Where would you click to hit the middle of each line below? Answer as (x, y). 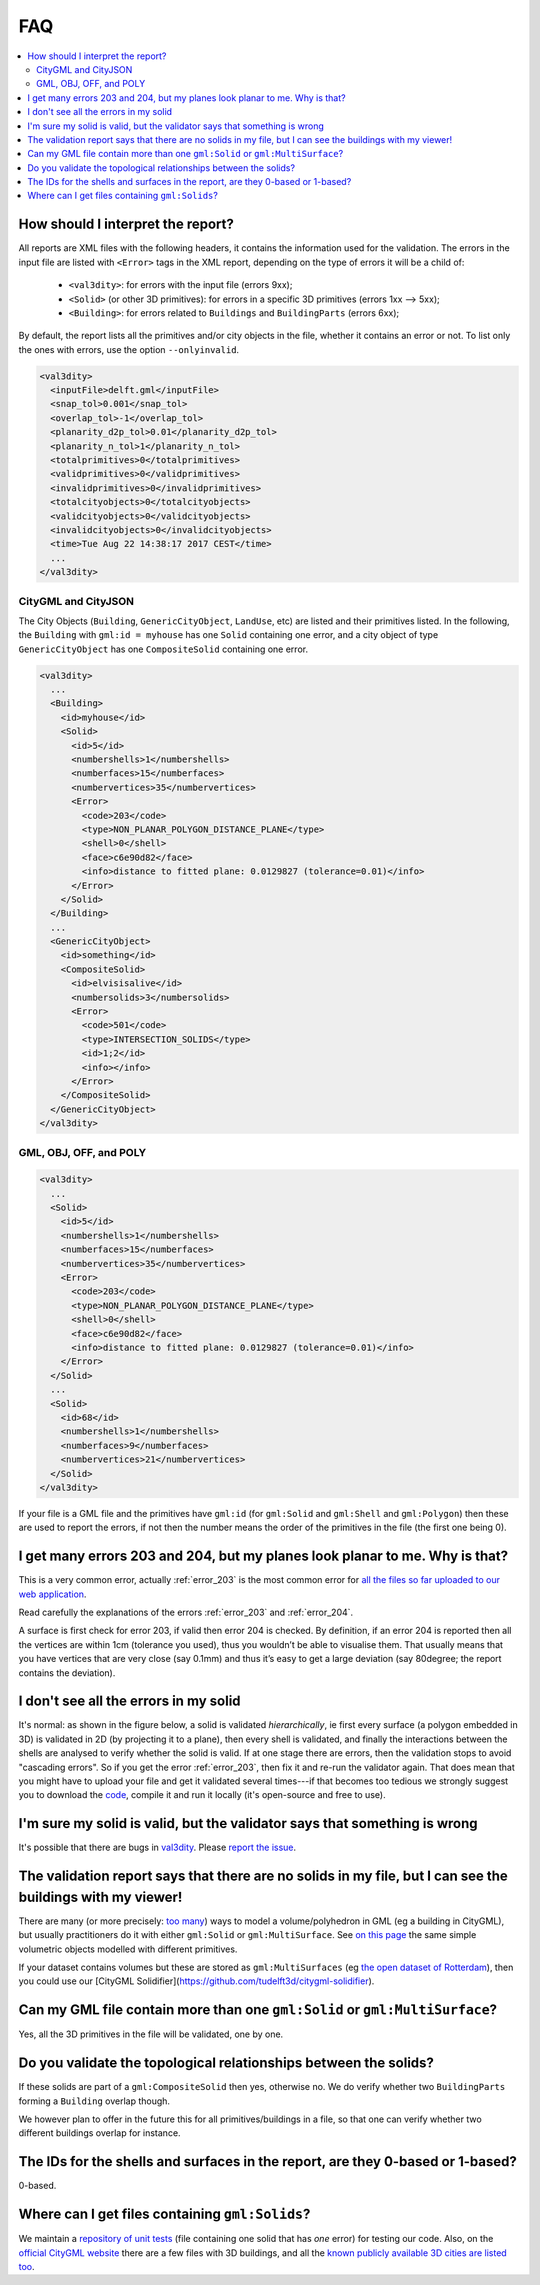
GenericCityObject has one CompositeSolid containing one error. (163, 649)
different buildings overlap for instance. (99, 2133)
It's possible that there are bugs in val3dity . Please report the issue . (157, 1847)
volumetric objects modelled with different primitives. (128, 1949)
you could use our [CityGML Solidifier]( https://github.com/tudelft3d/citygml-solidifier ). (196, 1981)
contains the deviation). (67, 1672)
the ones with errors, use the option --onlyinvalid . (129, 349)
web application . (52, 1594)
